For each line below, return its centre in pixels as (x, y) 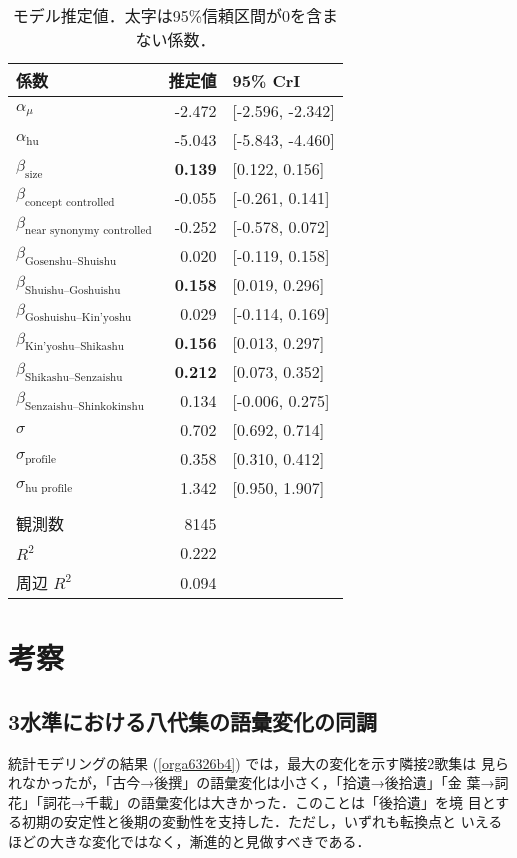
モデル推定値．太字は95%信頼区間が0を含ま (175, 15)
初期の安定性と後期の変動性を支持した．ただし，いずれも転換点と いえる (262, 821)
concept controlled (70, 202)
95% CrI (266, 80)
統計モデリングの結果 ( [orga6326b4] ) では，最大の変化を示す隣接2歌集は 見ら (258, 762)
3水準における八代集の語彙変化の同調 (193, 720)
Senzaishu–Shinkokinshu (84, 406)
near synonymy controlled (88, 231)
